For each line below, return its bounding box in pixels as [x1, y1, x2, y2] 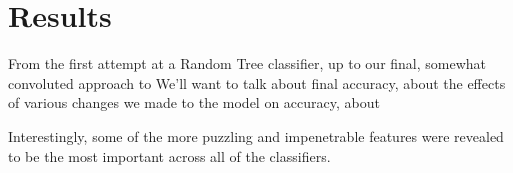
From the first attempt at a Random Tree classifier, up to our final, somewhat [8, 53, 487, 74]
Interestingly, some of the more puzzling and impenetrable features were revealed [8, 125, 504, 146]
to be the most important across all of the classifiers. [8, 145, 331, 166]
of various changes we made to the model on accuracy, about [8, 92, 380, 113]
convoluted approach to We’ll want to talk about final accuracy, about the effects [8, 72, 506, 93]
